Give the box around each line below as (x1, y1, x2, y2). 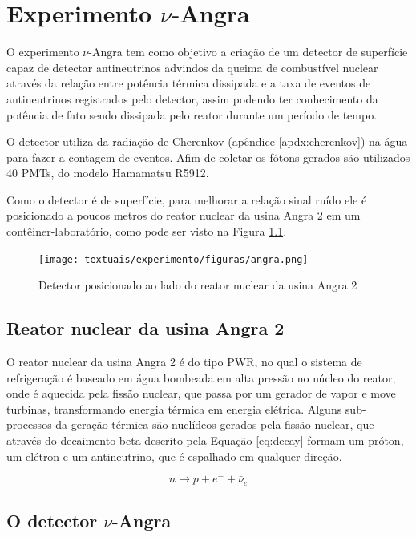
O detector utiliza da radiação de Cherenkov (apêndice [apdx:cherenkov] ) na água (6, 133, 408, 150)
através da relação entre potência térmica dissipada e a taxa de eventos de (6, 75, 371, 91)
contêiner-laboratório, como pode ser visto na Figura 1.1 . (6, 223, 287, 240)
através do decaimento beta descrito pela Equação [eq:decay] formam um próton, (6, 432, 404, 449)
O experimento (6, 43, 79, 60)
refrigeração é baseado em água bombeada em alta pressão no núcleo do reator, (6, 369, 396, 386)
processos (6, 416, 52, 433)
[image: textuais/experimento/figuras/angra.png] (38, 253, 309, 265)
